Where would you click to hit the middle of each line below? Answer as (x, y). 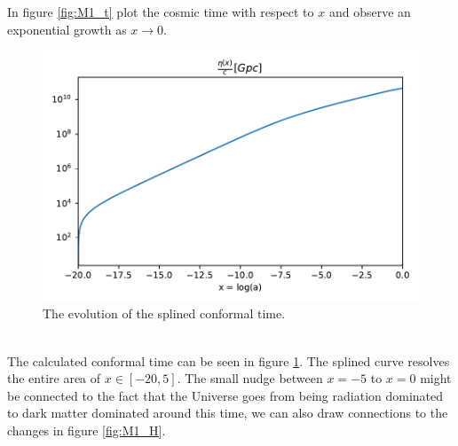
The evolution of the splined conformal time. (164, 313)
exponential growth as (67, 29)
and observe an (370, 12)
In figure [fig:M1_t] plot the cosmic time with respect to (161, 12)
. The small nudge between (250, 378)
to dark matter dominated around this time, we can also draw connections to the (228, 413)
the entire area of (54, 378)
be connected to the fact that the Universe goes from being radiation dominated (225, 395)
